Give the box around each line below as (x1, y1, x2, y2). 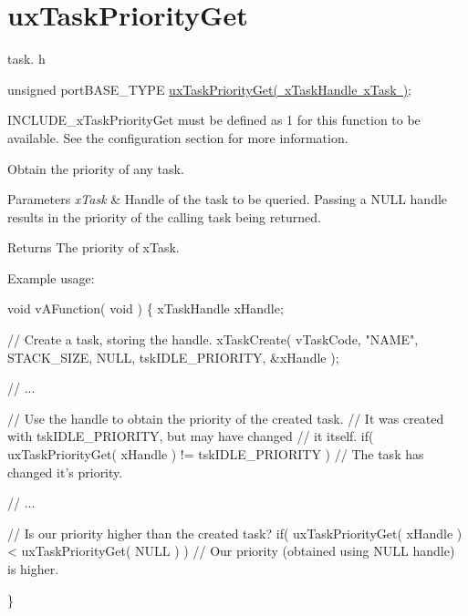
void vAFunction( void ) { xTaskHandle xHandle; (7, 299, 284, 318)
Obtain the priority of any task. (7, 159, 184, 178)
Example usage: (7, 268, 95, 287)
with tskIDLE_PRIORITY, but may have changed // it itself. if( (7, 426, 374, 446)
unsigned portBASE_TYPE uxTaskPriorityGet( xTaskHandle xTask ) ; (7, 79, 411, 98)
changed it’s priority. (7, 462, 123, 481)
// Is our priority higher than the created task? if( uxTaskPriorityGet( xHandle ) (7, 523, 463, 542)
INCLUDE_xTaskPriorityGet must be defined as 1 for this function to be (7, 110, 421, 129)
